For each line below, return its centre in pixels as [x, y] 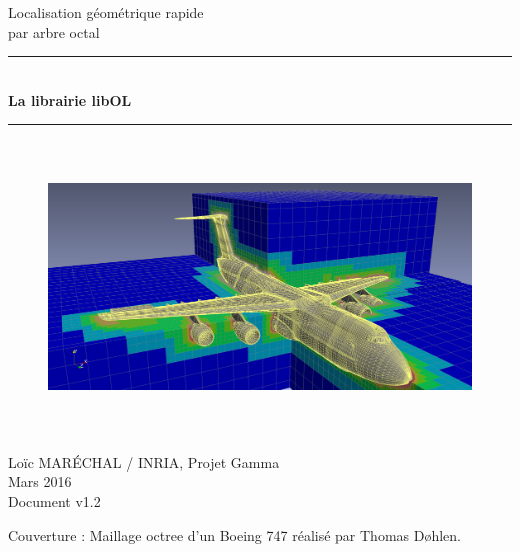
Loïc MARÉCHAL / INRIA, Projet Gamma [144, 461]
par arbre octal [54, 31]
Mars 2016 [40, 481]
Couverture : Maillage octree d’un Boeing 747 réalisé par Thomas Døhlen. [235, 534]
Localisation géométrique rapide [106, 12]
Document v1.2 [54, 500]
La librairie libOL [70, 99]
